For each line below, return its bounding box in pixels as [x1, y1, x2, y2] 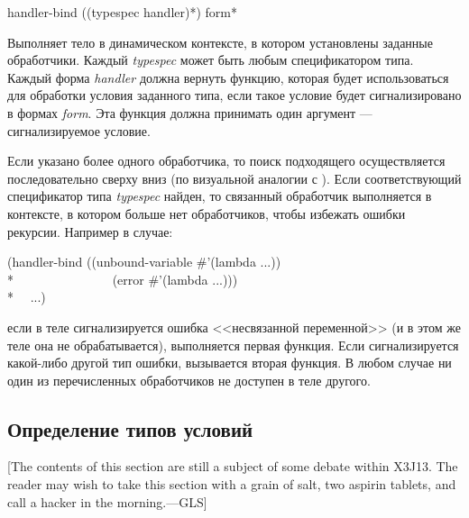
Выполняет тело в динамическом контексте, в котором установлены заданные [7, 32, 433, 51]
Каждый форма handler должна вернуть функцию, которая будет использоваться [7, 68, 449, 86]
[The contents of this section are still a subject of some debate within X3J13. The [7, 457, 458, 476]
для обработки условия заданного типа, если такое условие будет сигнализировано [7, 86, 462, 105]
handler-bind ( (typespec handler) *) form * [7, 3, 237, 21]
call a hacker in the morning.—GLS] [7, 492, 207, 511]
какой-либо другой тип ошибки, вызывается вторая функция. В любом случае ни [7, 353, 452, 372]
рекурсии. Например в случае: [7, 222, 173, 241]
